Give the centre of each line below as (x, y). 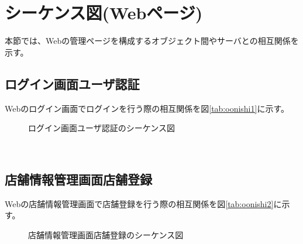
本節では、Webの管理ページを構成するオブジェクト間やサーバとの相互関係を (152, 41)
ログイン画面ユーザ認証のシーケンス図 (102, 128)
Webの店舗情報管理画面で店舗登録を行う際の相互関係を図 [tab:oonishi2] (139, 203)
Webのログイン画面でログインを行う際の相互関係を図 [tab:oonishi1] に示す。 (147, 108)
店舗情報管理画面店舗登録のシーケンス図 (106, 234)
